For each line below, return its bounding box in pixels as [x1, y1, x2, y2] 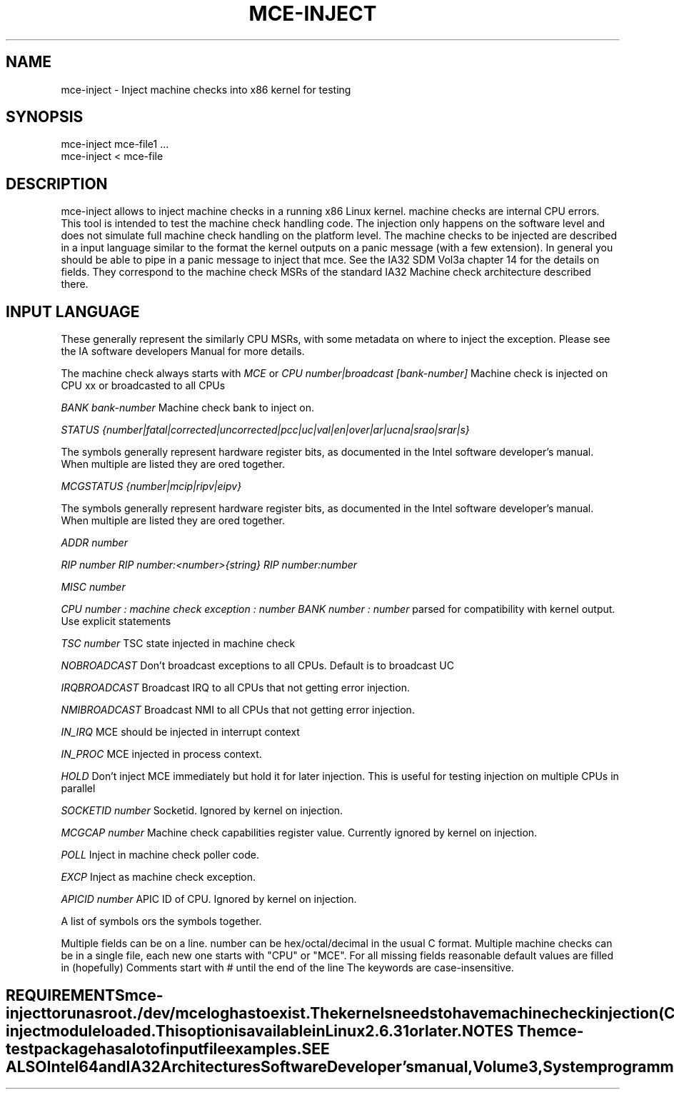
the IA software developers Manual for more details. [61, 345, 305, 358]
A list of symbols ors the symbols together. [61, 915, 262, 928]
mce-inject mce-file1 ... [61, 138, 169, 151]
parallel [61, 782, 96, 795]
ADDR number [61, 536, 128, 549]
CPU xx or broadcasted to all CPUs [61, 379, 226, 392]
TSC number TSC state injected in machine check [61, 637, 296, 650]
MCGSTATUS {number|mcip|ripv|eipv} [61, 480, 242, 493]
